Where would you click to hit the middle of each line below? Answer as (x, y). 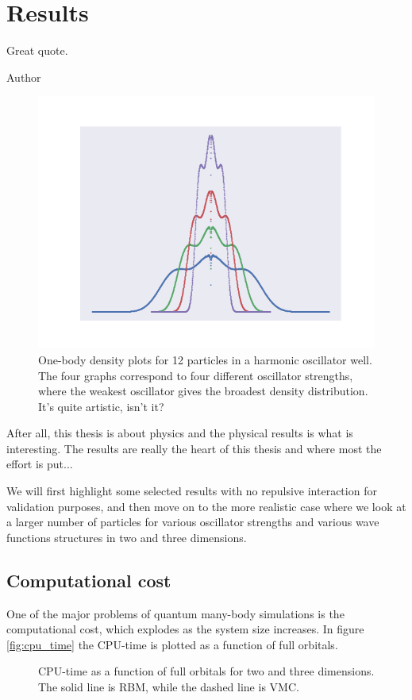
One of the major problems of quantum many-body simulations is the (175, 613)
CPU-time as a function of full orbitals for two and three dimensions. (206, 671)
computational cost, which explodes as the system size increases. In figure (185, 629)
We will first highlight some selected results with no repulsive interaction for (192, 491)
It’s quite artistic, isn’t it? (101, 406)
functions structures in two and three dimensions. (127, 537)
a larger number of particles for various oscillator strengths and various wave (193, 522)
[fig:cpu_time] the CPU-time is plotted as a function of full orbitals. (172, 644)
